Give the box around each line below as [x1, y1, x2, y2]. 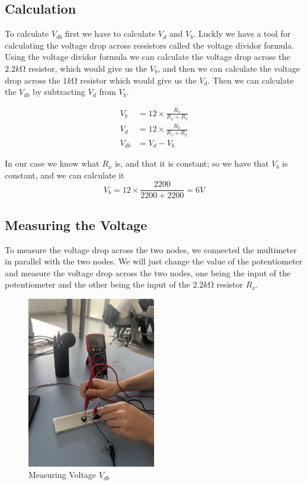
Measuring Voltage [28, 468, 97, 481]
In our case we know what [5, 157, 100, 170]
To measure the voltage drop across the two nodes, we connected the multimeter [5, 243, 297, 256]
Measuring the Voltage [5, 215, 148, 234]
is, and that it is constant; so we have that [114, 157, 269, 170]
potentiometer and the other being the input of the [5, 278, 190, 291]
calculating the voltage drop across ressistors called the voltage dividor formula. [5, 39, 294, 51]
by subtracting [33, 85, 85, 98]
